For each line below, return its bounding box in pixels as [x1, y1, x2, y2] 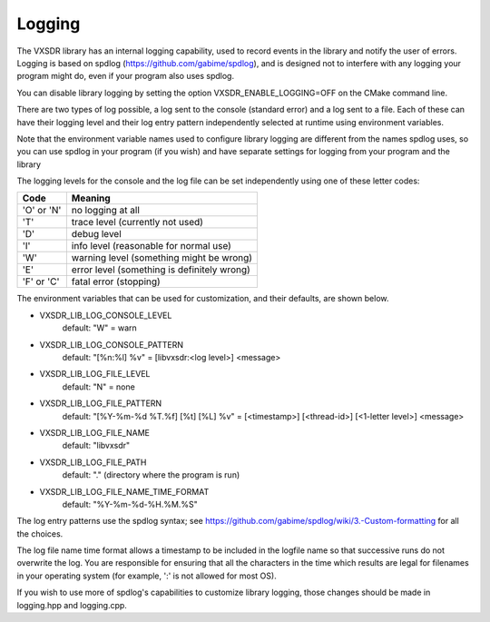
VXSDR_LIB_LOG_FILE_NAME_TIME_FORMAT [39, 486, 210, 497]
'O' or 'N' [22, 204, 62, 217]
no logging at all [71, 204, 141, 217]
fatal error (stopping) [71, 275, 161, 288]
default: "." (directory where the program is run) [62, 469, 240, 480]
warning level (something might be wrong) [71, 252, 253, 264]
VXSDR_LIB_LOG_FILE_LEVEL [39, 369, 151, 380]
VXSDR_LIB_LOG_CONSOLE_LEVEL [39, 310, 172, 321]
